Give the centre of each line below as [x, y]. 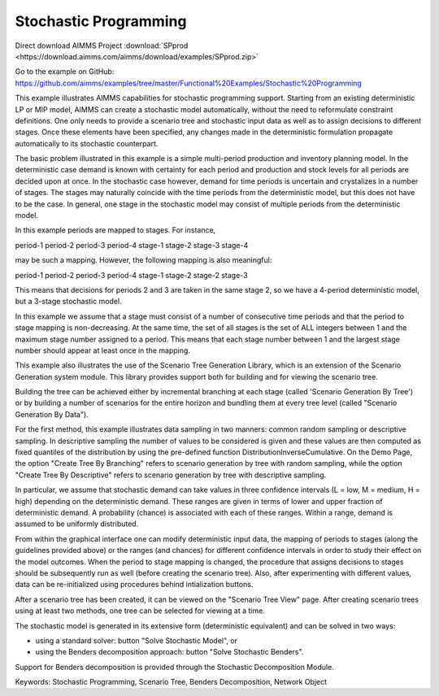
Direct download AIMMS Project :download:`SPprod [102, 46]
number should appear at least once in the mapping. [103, 350]
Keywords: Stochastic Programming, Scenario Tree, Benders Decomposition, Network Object [171, 682]
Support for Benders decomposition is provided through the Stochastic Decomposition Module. [175, 667]
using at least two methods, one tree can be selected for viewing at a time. [140, 611]
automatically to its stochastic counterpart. [87, 143]
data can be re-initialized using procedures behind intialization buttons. [134, 585]
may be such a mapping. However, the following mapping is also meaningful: [143, 260]
